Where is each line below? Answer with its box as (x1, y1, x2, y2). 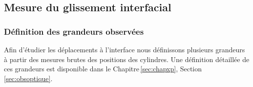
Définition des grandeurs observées (4, 25, 144, 37)
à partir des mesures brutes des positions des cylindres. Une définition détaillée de (4, 54, 250, 64)
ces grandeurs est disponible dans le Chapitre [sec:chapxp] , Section (4, 64, 202, 74)
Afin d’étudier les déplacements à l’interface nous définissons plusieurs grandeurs (4, 44, 245, 54)
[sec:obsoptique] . (4, 73, 53, 83)
